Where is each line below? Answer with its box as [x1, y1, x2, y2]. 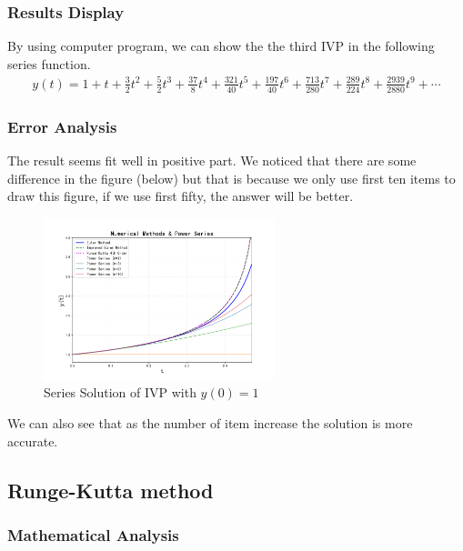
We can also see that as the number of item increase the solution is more [7, 414, 413, 433]
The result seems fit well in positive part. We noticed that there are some [7, 151, 417, 169]
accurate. [7, 431, 58, 450]
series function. [7, 54, 91, 73]
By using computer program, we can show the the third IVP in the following [7, 36, 435, 55]
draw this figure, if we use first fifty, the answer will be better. [7, 186, 354, 205]
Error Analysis [7, 115, 117, 137]
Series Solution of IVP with [44, 383, 196, 402]
